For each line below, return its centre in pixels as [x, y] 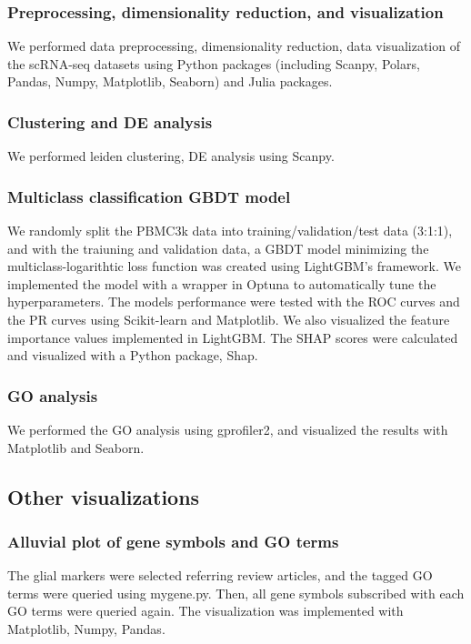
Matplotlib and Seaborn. [76, 447]
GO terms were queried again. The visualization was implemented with [205, 611]
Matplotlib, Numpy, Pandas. [86, 628]
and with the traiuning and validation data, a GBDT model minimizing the [218, 248]
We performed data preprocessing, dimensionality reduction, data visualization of [234, 46]
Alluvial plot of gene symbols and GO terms [173, 541]
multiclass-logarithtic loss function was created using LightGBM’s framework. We [234, 266]
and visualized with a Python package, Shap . [133, 355]
